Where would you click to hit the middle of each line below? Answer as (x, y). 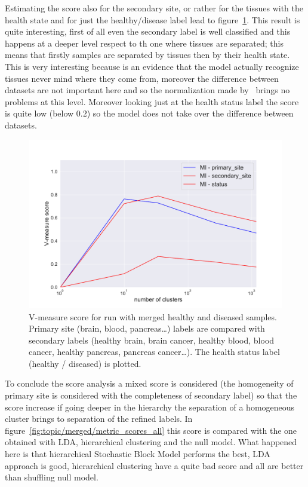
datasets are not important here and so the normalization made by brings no (147, 90)
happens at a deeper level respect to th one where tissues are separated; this (144, 43)
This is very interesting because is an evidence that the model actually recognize (152, 66)
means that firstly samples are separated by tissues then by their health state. (147, 55)
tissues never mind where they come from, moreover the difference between (142, 78)
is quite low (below (39, 113)
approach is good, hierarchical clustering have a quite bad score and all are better (154, 465)
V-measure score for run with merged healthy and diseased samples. (153, 316)
